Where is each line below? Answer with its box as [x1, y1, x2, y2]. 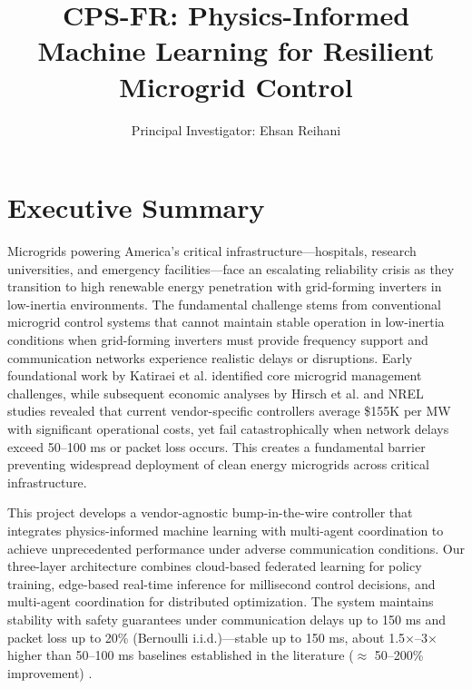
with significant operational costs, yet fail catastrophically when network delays [7, 418, 449, 438]
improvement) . [7, 663, 93, 682]
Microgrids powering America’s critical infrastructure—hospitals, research [7, 241, 417, 261]
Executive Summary [7, 189, 265, 226]
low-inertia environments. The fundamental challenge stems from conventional [7, 294, 441, 313]
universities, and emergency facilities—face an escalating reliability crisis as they [7, 259, 455, 278]
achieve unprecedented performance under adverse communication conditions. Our [7, 538, 466, 557]
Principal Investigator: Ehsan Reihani [131, 120, 341, 139]
